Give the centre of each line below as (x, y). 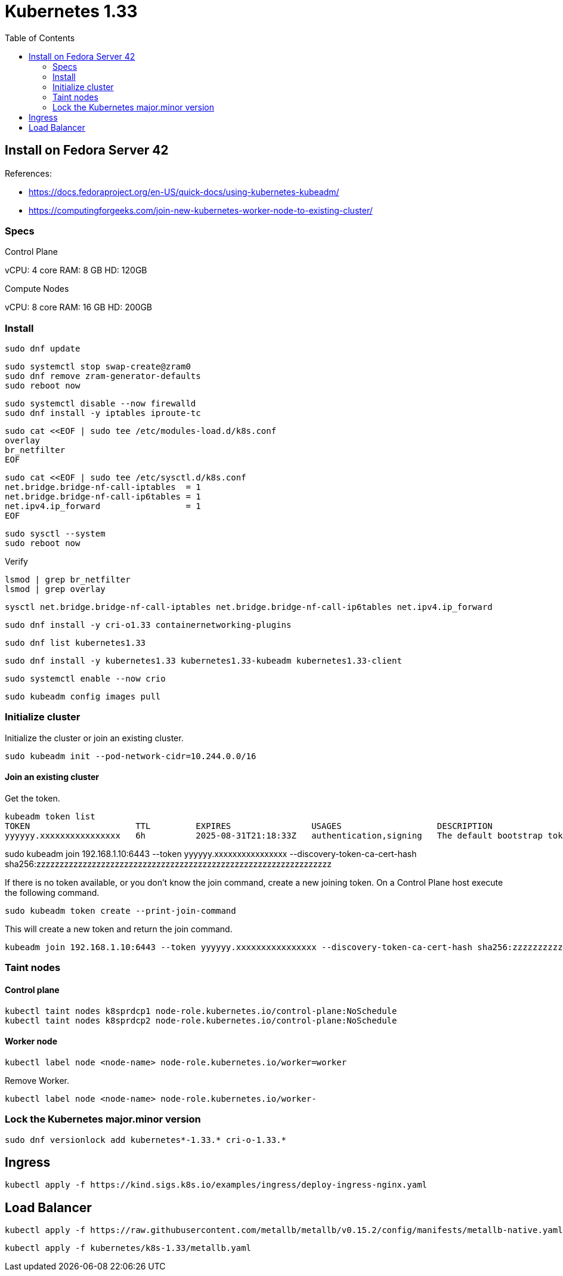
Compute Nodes (37, 289)
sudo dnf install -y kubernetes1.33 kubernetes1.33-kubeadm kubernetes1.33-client (203, 661)
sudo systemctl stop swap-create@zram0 (98, 367)
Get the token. (33, 799)
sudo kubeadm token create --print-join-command (120, 911)
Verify (16, 562)
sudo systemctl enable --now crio (85, 679)
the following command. (52, 893)
